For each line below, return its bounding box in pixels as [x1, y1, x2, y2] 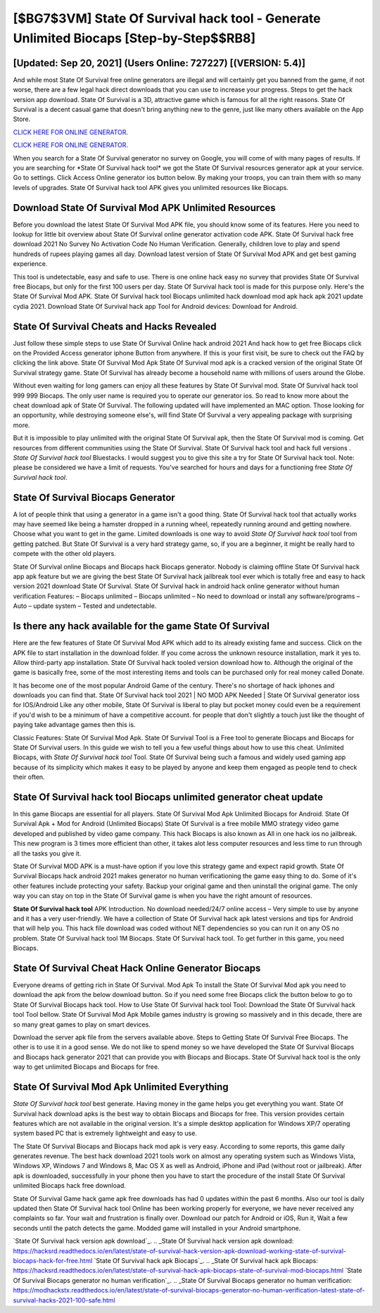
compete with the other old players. [13, 550, 116, 558]
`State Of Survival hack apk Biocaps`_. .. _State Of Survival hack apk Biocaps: [94, 1256, 318, 1264]
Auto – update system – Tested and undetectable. [13, 602, 157, 610]
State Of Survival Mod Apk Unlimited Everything [13, 1081, 229, 1093]
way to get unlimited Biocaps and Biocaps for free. [13, 1063, 160, 1071]
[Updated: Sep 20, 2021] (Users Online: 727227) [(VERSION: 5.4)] [13, 57, 306, 69]
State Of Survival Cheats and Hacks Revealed [13, 320, 217, 332]
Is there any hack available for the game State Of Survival [13, 620, 270, 633]
